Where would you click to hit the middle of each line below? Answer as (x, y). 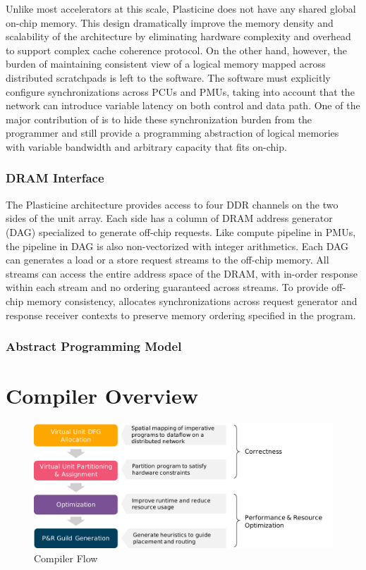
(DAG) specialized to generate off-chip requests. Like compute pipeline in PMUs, (181, 231)
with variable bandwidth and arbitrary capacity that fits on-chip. (146, 146)
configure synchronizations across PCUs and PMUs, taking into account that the (180, 91)
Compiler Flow (66, 558)
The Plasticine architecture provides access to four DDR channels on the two (172, 204)
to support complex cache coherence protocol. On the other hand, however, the (177, 50)
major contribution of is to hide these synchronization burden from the (159, 119)
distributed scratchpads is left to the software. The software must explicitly (168, 77)
